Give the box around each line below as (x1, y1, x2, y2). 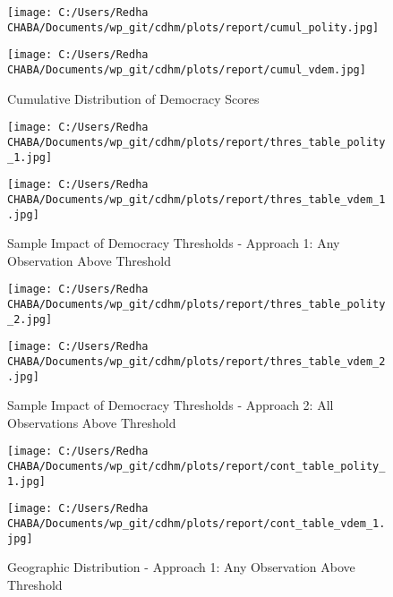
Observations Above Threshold (7, 413, 176, 431)
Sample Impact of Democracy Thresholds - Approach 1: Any (7, 234, 340, 252)
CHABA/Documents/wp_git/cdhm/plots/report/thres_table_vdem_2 (7, 354, 386, 368)
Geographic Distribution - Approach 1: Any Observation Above (7, 558, 355, 576)
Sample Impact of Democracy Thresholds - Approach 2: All (7, 396, 334, 414)
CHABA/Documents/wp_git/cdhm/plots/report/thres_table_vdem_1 (7, 192, 386, 206)
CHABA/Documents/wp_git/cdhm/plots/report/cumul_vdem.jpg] (7, 63, 366, 76)
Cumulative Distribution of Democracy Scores (7, 89, 260, 107)
